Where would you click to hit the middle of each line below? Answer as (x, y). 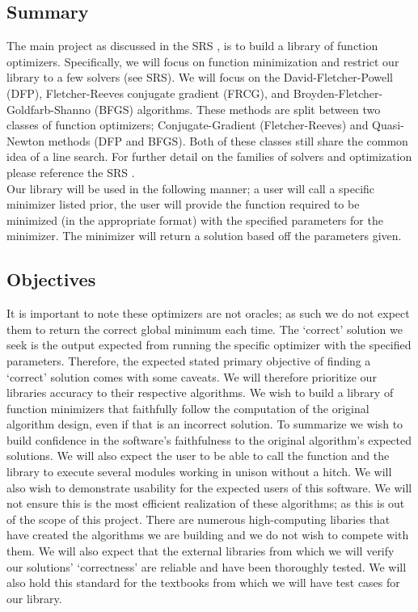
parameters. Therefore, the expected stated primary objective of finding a (189, 360)
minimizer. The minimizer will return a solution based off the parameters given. (204, 236)
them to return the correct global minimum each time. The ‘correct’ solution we (205, 329)
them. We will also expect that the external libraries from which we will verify (201, 551)
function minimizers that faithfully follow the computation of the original (188, 408)
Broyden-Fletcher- (338, 93)
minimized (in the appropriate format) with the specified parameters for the (195, 219)
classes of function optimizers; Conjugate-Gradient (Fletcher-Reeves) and (188, 125)
